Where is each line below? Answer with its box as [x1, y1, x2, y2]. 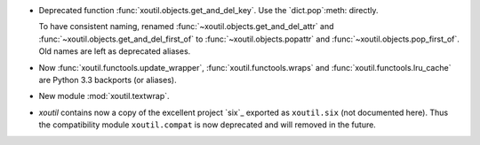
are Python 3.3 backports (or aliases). [38, 74, 177, 85]
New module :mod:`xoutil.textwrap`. [38, 91, 170, 102]
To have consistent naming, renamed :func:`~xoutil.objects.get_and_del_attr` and [38, 21, 334, 32]
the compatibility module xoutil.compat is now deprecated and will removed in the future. [38, 119, 377, 130]
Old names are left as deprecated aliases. [38, 46, 191, 57]
